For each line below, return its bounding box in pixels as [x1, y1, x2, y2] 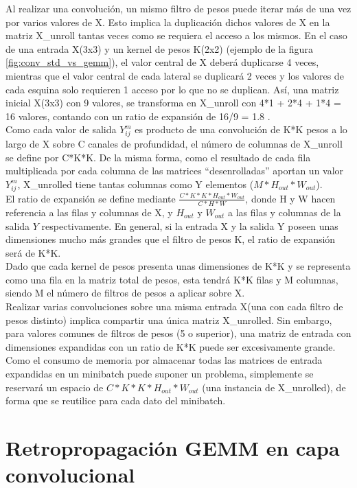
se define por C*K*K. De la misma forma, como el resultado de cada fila [5, 150, 311, 164]
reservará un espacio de [5, 380, 104, 394]
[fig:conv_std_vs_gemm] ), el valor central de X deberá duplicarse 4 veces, [5, 55, 319, 69]
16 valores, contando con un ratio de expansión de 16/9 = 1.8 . [5, 108, 270, 123]
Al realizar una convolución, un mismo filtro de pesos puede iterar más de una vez [5, 1, 352, 15]
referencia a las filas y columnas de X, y [5, 205, 173, 219]
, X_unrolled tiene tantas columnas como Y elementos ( [17, 176, 254, 191]
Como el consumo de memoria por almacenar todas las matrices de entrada [5, 353, 323, 367]
